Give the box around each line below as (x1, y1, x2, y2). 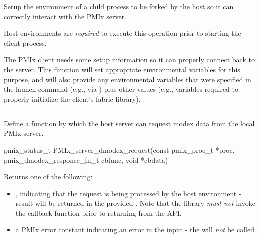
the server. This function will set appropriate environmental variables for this (4, 64, 240, 74)
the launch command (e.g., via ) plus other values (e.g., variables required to (4, 84, 238, 94)
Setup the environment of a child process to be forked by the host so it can (4, 1, 234, 11)
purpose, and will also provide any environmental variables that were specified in (4, 74, 251, 84)
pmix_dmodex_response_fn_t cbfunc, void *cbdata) (4, 154, 168, 165)
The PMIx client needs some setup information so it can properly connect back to (4, 54, 255, 65)
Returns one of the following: (4, 171, 93, 182)
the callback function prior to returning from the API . (15, 207, 182, 218)
